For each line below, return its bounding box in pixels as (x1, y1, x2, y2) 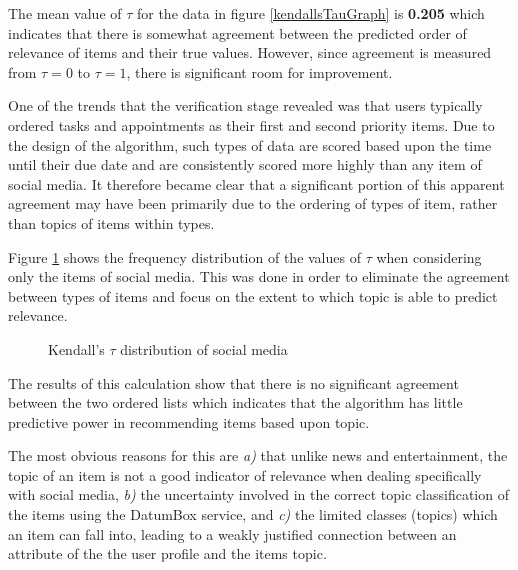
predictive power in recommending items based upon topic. (8, 411, 370, 432)
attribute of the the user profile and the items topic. (8, 543, 327, 564)
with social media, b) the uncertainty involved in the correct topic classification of (8, 484, 509, 505)
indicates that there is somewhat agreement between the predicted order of (8, 22, 467, 43)
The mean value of (8, 3, 122, 23)
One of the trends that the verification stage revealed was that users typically (8, 95, 483, 116)
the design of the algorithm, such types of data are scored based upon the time (8, 134, 492, 155)
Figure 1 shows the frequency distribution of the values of (8, 246, 361, 267)
